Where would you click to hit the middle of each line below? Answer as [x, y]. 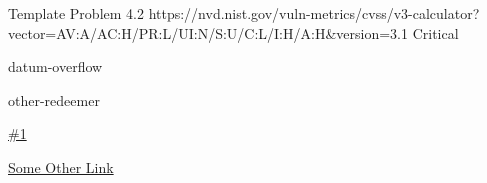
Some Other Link [61, 166]
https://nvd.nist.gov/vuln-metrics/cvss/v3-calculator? [314, 13]
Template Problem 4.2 [76, 13]
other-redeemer [54, 99]
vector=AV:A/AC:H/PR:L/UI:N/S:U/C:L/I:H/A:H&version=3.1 [208, 32]
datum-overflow [55, 66]
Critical [435, 32]
